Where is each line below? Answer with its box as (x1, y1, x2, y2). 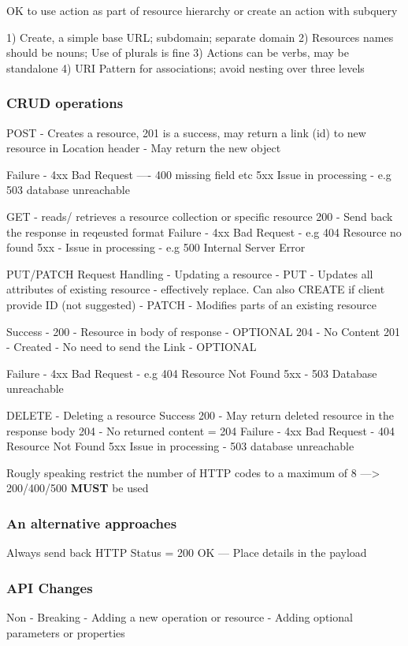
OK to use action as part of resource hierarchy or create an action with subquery (6, 2, 398, 18)
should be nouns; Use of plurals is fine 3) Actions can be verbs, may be (6, 44, 349, 61)
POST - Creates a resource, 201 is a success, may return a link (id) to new (6, 124, 366, 140)
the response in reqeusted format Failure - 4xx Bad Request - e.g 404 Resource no (6, 223, 402, 240)
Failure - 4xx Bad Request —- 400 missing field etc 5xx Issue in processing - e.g (6, 166, 391, 182)
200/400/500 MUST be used (6, 480, 149, 496)
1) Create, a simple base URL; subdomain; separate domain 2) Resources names (6, 28, 394, 45)
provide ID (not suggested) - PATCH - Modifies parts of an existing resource (6, 296, 376, 312)
